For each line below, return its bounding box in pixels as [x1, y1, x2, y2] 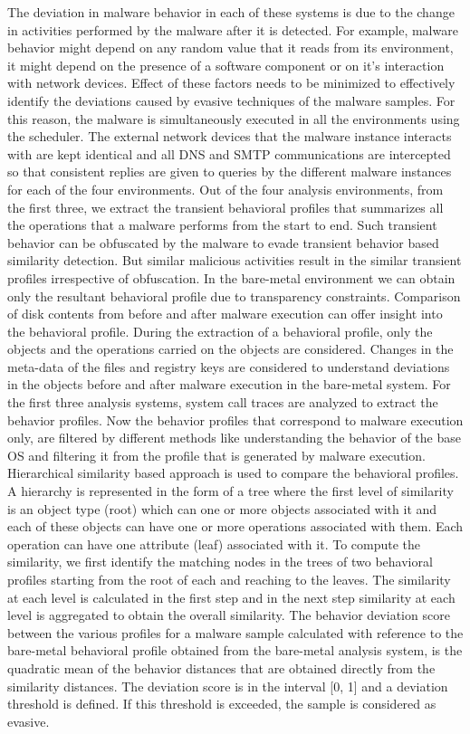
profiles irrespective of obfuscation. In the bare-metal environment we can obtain [7, 268, 456, 287]
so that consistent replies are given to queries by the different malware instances [7, 162, 452, 181]
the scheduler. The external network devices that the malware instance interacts [7, 127, 452, 146]
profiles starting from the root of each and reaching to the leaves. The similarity [7, 570, 451, 588]
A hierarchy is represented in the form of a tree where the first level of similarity [7, 481, 454, 500]
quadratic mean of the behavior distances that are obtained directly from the [7, 658, 436, 677]
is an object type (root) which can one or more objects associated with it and [7, 499, 437, 518]
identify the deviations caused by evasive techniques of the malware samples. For [7, 91, 456, 110]
